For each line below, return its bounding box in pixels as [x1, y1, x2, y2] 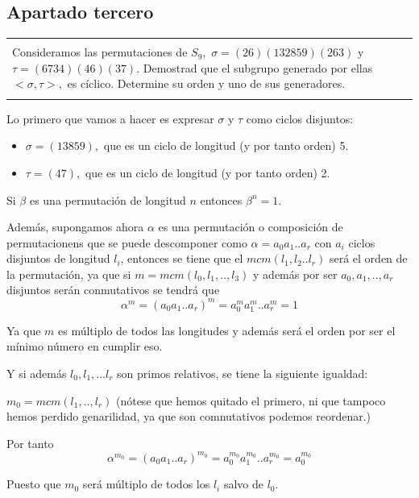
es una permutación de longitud [29, 191, 186, 208]
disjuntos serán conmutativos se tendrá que [6, 281, 220, 298]
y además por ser [253, 265, 338, 282]
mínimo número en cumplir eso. [6, 338, 163, 355]
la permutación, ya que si [6, 265, 131, 282]
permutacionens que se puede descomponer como [6, 234, 247, 251]
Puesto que [6, 475, 61, 492]
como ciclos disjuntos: [246, 110, 354, 127]
